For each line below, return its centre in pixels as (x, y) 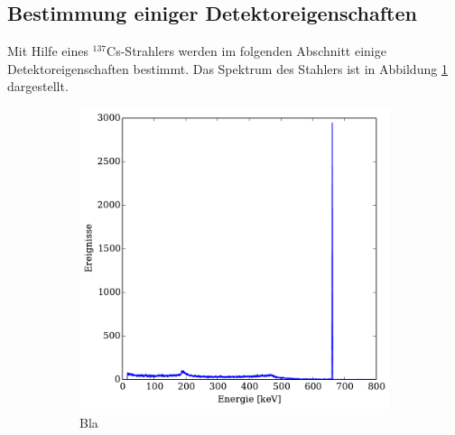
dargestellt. (38, 86)
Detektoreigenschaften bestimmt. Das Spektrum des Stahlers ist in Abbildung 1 (227, 68)
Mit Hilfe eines (48, 51)
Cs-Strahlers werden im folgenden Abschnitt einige (246, 51)
